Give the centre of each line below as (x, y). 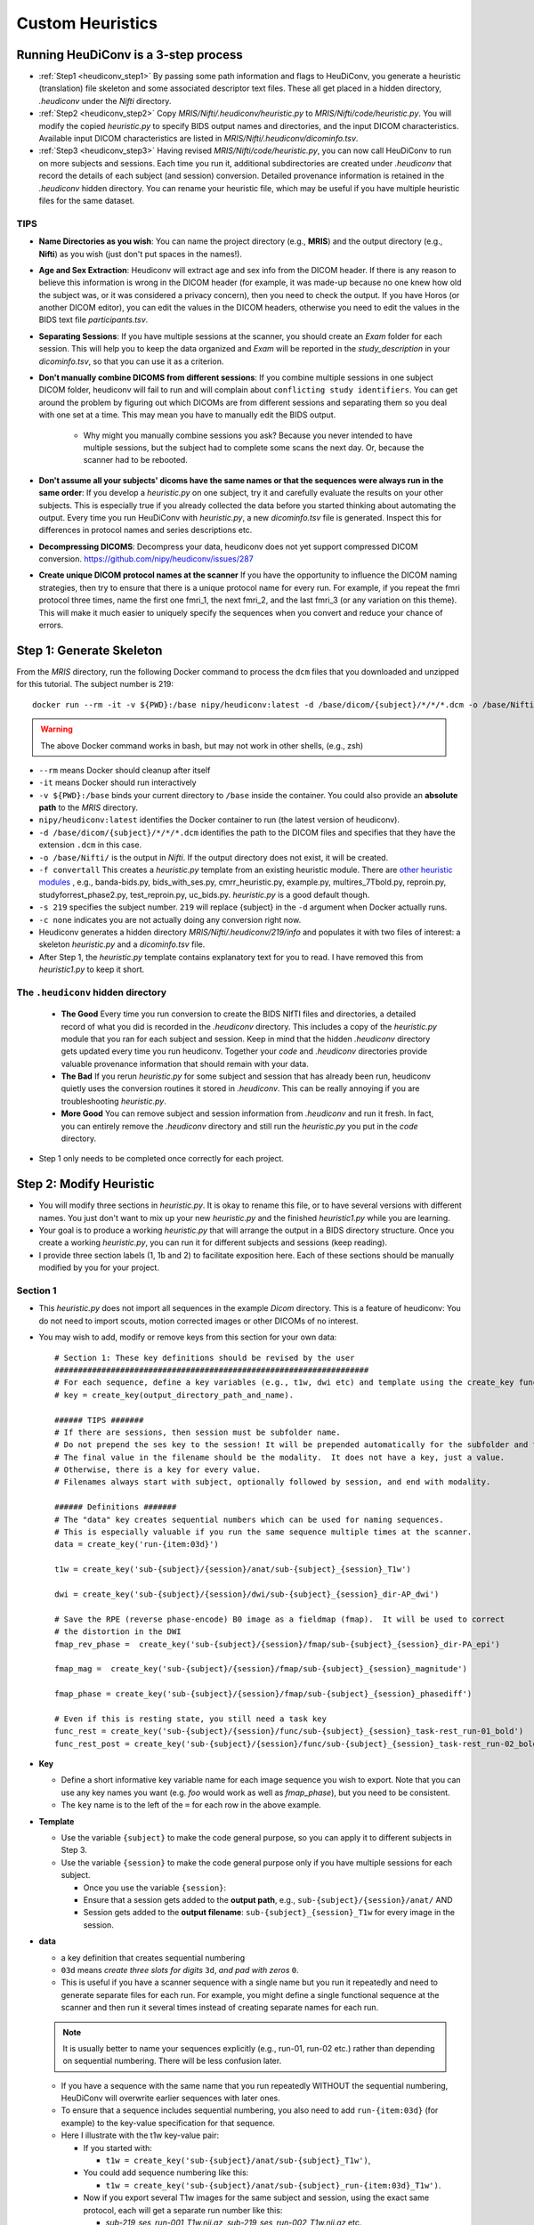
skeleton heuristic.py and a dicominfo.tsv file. (122, 944)
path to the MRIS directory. (88, 808)
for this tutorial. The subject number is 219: (95, 684)
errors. (51, 625)
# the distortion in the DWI (118, 1632)
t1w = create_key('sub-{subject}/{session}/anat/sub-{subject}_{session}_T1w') (233, 1570)
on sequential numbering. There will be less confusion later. (172, 2061)
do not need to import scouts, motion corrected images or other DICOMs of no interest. (199, 1321)
